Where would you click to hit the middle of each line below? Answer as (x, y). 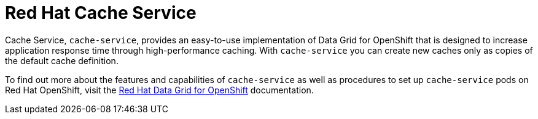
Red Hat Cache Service (101, 13)
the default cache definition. (62, 60)
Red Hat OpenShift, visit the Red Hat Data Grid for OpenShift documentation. (159, 90)
